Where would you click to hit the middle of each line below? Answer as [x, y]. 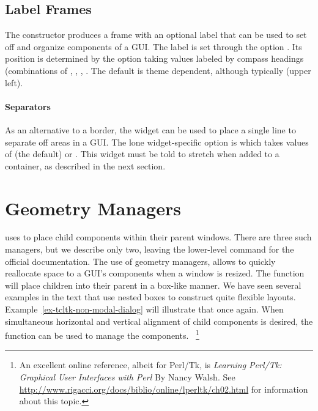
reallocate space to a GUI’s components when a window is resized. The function [155, 273]
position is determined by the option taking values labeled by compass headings [154, 58]
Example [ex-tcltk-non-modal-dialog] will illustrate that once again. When [144, 309]
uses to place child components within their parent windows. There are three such [158, 237]
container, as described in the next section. [85, 165]
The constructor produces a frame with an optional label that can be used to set [156, 35]
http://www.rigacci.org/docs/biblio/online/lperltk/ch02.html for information [164, 389]
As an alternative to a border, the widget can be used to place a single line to [150, 129]
